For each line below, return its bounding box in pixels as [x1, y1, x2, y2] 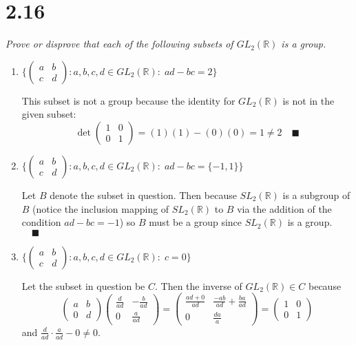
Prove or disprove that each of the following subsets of [6, 36, 233, 51]
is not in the [282, 93, 335, 107]
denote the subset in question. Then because [50, 187, 237, 202]
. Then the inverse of [155, 278, 242, 293]
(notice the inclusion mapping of [32, 201, 169, 216]
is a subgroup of [282, 187, 350, 202]
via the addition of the [237, 201, 332, 216]
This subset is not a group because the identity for [21, 93, 235, 107]
